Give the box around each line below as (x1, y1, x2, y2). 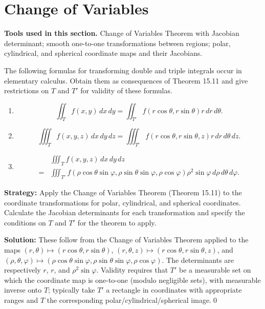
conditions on (4, 217, 46, 228)
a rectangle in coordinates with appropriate (106, 284, 242, 295)
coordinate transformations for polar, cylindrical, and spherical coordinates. (4, 197, 241, 208)
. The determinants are (162, 254, 234, 265)
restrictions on (4, 85, 49, 96)
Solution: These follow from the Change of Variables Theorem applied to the (4, 234, 249, 245)
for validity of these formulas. (80, 85, 172, 96)
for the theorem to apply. (77, 217, 157, 228)
